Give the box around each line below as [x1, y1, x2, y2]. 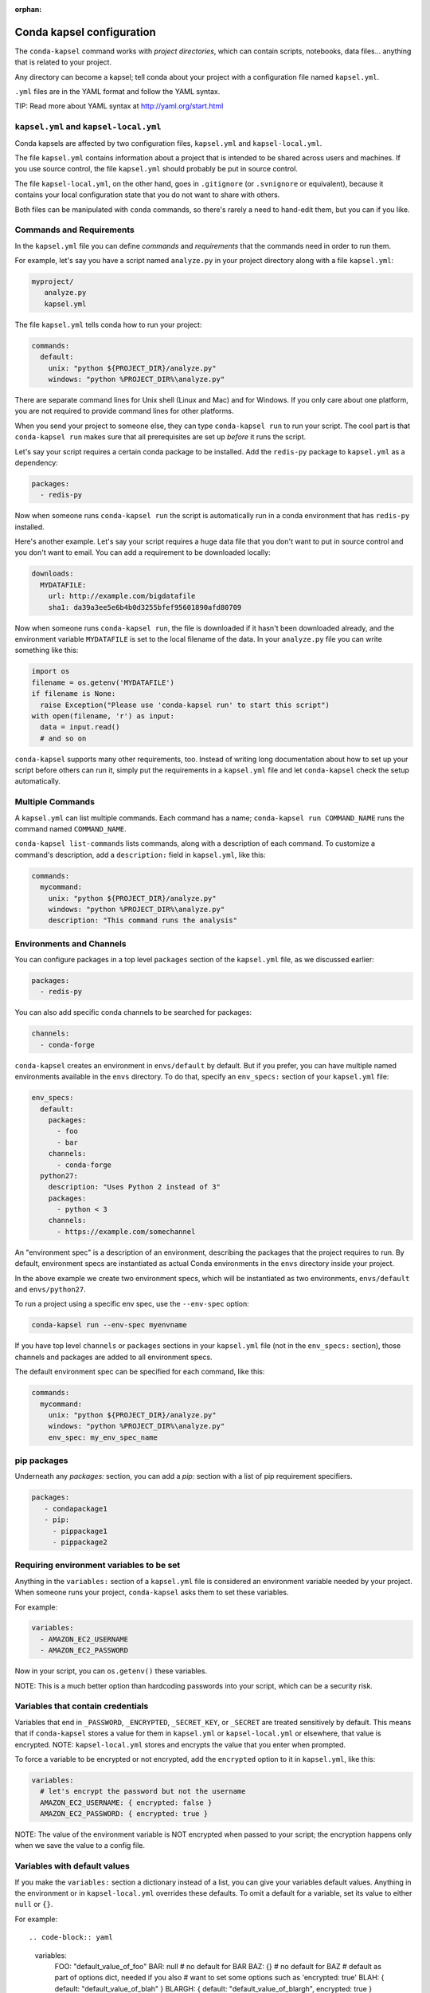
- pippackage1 [52, 1527, 107, 1535]
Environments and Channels [14, 938, 127, 949]
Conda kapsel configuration [14, 25, 157, 39]
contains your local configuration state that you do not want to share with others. [14, 190, 280, 199]
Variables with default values [14, 1861, 131, 1872]
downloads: [31, 569, 74, 578]
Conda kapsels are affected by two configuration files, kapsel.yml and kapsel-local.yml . [14, 138, 322, 147]
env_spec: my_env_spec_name [48, 1433, 158, 1442]
